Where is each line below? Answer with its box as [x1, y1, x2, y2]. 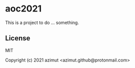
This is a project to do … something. [5, 19, 79, 25]
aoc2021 [5, 3, 42, 14]
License [5, 34, 30, 42]
